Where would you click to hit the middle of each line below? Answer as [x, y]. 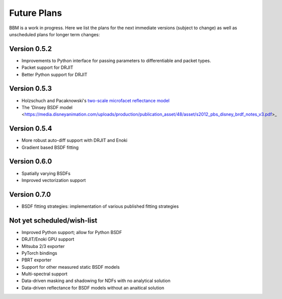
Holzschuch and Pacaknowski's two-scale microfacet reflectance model [95, 100]
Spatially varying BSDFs [46, 173]
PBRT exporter [36, 260]
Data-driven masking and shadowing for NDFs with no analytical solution [96, 281]
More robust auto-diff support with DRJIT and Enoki [74, 140]
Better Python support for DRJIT [55, 74]
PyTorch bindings [39, 253]
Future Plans [35, 13]
